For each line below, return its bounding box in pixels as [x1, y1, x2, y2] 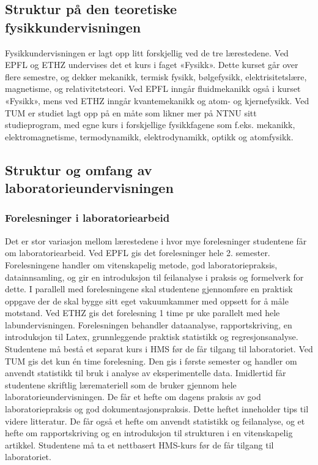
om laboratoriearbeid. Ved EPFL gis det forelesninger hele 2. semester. [5, 246, 270, 259]
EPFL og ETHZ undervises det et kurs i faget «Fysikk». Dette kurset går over [5, 58, 298, 71]
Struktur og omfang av [5, 160, 152, 179]
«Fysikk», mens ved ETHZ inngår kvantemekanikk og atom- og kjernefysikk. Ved [5, 94, 309, 107]
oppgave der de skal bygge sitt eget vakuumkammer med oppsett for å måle [5, 294, 289, 307]
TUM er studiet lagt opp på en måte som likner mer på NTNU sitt [5, 106, 257, 119]
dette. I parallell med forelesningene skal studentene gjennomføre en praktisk [5, 282, 293, 295]
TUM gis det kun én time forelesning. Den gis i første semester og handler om [5, 354, 297, 367]
